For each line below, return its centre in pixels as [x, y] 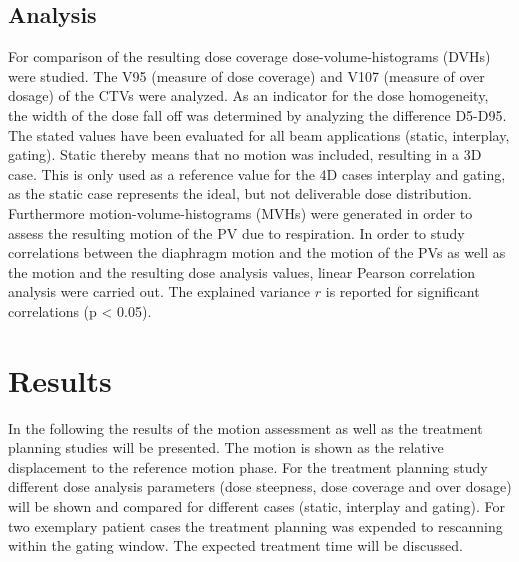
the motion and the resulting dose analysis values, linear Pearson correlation [242, 271]
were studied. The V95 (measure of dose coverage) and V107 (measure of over [246, 75]
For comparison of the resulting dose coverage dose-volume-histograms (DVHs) [249, 56]
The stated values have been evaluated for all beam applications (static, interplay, [259, 134]
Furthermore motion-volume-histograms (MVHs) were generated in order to [240, 212]
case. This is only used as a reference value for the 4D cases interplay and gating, [257, 173]
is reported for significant [402, 291]
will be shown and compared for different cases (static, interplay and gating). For [256, 506]
